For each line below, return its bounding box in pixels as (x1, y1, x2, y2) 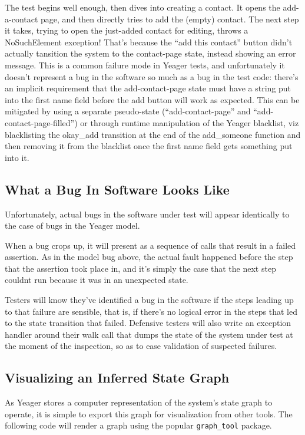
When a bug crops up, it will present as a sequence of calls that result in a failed (5, 239, 296, 251)
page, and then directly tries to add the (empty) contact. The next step (41, 12, 299, 25)
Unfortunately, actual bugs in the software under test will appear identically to (5, 207, 290, 220)
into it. (5, 151, 29, 163)
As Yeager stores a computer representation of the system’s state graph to (5, 396, 273, 408)
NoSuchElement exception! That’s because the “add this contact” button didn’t (5, 35, 293, 48)
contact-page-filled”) (5, 116, 78, 128)
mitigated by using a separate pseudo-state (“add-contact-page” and (5, 105, 251, 117)
